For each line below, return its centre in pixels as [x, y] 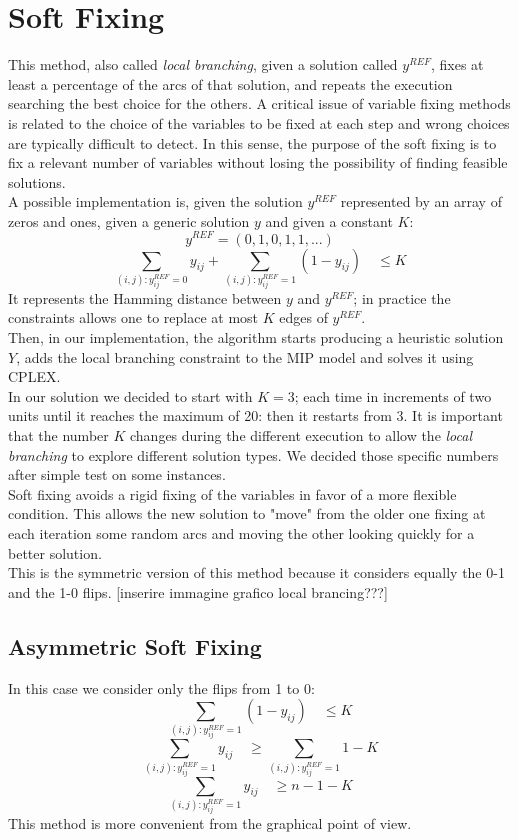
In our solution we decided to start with [130, 395]
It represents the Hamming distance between [145, 297]
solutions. [37, 181]
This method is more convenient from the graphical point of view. [210, 822]
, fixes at [457, 64]
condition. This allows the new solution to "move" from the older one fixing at [247, 513]
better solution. [55, 552]
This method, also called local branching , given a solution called [203, 64]
